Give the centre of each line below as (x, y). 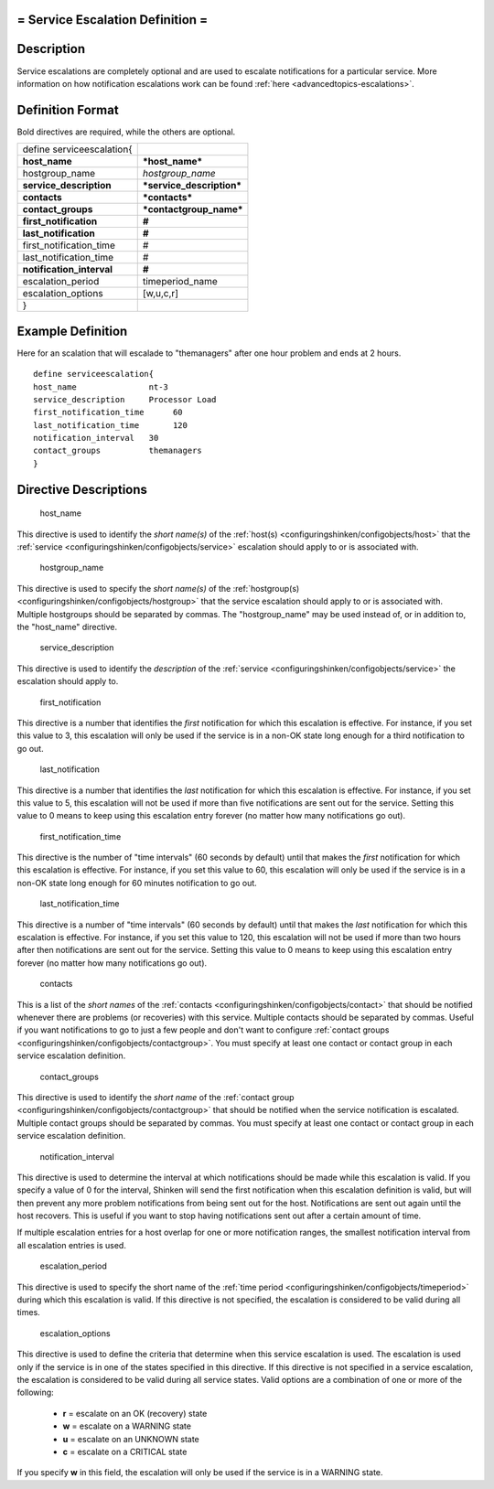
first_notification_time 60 (108, 412)
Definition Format (68, 110)
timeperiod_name (180, 282)
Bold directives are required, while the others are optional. (126, 132)
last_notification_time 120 (110, 425)
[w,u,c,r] (160, 294)
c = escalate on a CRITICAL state (125, 1452)
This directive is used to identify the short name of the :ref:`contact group (156, 1097)
